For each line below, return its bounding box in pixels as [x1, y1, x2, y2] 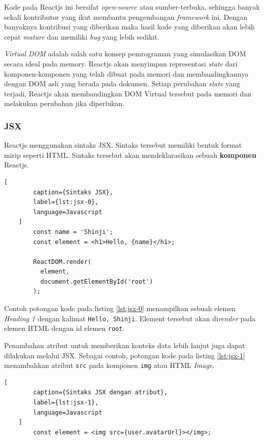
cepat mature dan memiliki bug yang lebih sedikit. [4, 31, 159, 42]
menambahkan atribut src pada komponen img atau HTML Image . [4, 360, 215, 370]
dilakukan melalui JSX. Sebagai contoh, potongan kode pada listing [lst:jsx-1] [4, 350, 245, 360]
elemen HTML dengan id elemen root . [4, 323, 125, 333]
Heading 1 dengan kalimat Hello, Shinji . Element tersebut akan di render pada [4, 313, 256, 323]
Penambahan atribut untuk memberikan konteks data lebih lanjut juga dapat [4, 340, 245, 350]
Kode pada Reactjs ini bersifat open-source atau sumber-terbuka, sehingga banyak [4, 2, 260, 12]
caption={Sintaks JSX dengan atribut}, [33, 389, 168, 396]
